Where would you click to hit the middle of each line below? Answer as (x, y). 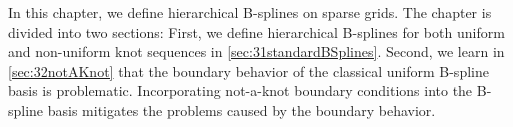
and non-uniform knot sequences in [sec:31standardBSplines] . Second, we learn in (256, 51)
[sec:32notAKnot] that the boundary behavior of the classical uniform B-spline (248, 70)
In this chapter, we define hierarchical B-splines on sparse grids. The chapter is (250, 12)
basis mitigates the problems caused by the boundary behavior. (241, 109)
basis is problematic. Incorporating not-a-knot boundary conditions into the (240, 90)
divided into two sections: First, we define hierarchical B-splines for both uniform (256, 31)
